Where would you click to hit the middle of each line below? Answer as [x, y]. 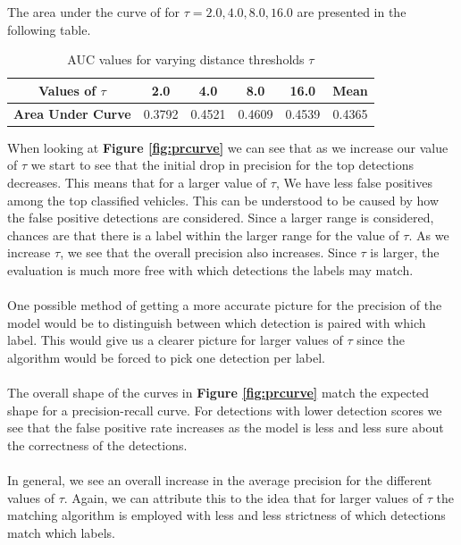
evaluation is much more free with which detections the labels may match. [210, 269]
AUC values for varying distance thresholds [186, 59]
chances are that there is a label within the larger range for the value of [203, 235]
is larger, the [405, 252]
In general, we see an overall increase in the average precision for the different [220, 480]
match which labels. [62, 532]
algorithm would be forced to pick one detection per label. [166, 357]
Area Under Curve [72, 113]
